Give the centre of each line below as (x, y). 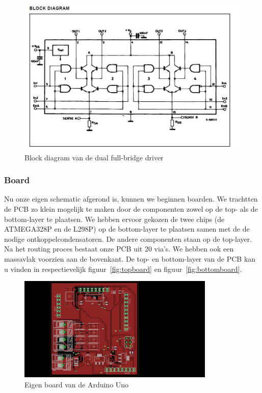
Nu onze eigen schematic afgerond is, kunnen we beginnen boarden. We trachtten (131, 199)
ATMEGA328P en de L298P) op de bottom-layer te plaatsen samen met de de (127, 229)
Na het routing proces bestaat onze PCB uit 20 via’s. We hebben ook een (119, 249)
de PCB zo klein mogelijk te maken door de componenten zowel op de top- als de (131, 209)
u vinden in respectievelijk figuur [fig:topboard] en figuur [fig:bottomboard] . (123, 269)
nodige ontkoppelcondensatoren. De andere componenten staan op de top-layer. (128, 238)
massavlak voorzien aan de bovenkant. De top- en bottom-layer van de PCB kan (130, 258)
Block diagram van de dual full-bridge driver (94, 157)
